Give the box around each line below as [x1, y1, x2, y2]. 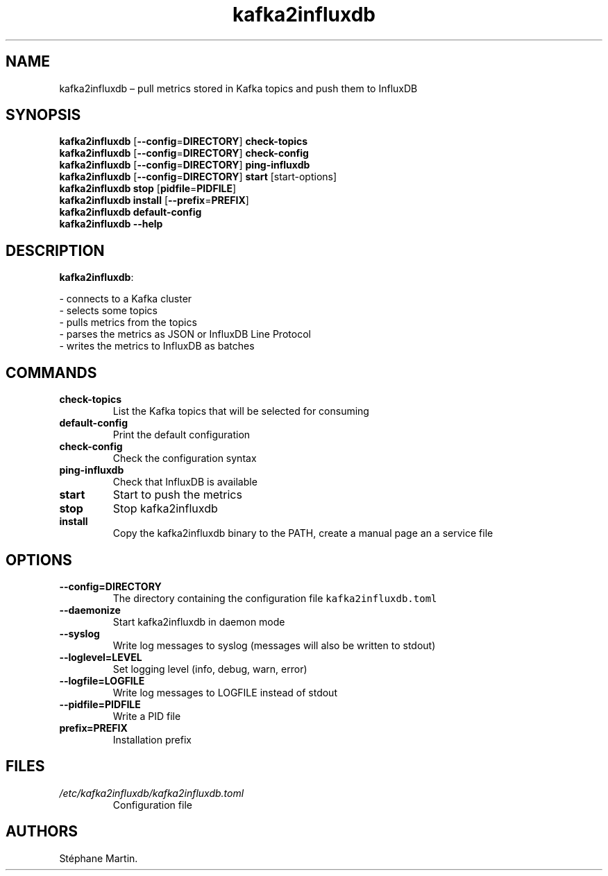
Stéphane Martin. [59, 852, 138, 864]
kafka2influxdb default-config [59, 206, 202, 218]
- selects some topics [59, 304, 158, 317]
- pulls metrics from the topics [59, 316, 197, 329]
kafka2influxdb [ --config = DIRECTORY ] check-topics [59, 135, 308, 148]
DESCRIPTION [6, 241, 105, 259]
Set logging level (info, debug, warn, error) [112, 662, 307, 675]
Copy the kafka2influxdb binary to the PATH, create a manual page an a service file [112, 527, 493, 540]
